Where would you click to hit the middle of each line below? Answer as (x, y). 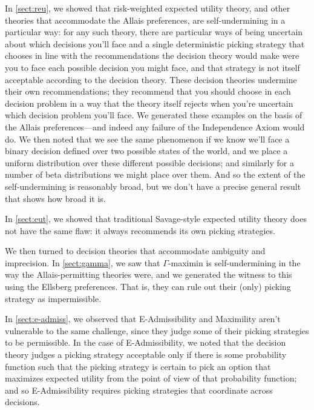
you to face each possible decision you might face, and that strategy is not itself (152, 67)
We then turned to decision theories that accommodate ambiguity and (135, 251)
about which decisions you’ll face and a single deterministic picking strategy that (155, 43)
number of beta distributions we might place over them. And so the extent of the (155, 174)
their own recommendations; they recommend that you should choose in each (148, 91)
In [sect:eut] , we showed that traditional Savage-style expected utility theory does (156, 219)
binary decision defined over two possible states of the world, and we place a (146, 151)
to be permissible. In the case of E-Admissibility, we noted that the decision (146, 342)
